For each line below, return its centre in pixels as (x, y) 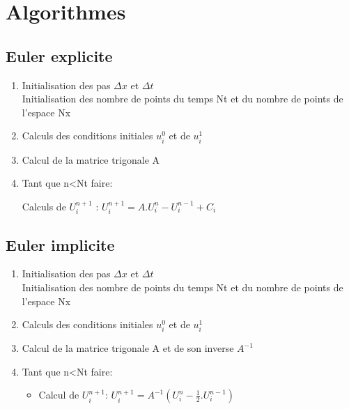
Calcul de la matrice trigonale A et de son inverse (128, 348)
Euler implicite (60, 244)
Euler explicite (59, 55)
